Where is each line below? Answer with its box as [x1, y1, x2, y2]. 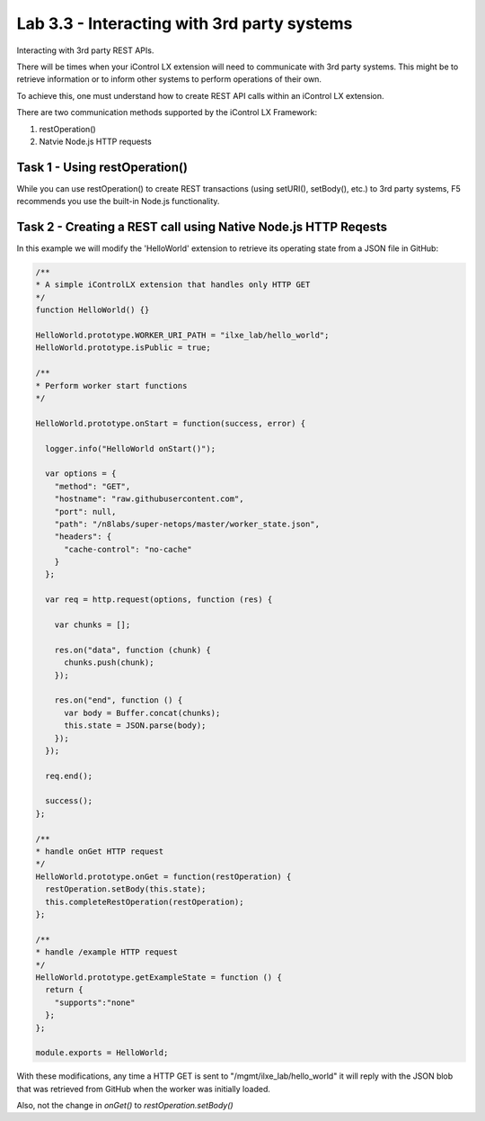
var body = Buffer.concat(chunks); [64, 707, 221, 718]
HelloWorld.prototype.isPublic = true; [35, 343, 211, 353]
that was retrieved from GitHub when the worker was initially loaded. [16, 1083, 271, 1094]
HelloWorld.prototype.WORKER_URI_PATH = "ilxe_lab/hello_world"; [35, 330, 330, 341]
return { [45, 985, 84, 995]
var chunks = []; [54, 620, 131, 630]
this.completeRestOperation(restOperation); [45, 896, 244, 907]
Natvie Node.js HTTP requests [39, 136, 152, 147]
